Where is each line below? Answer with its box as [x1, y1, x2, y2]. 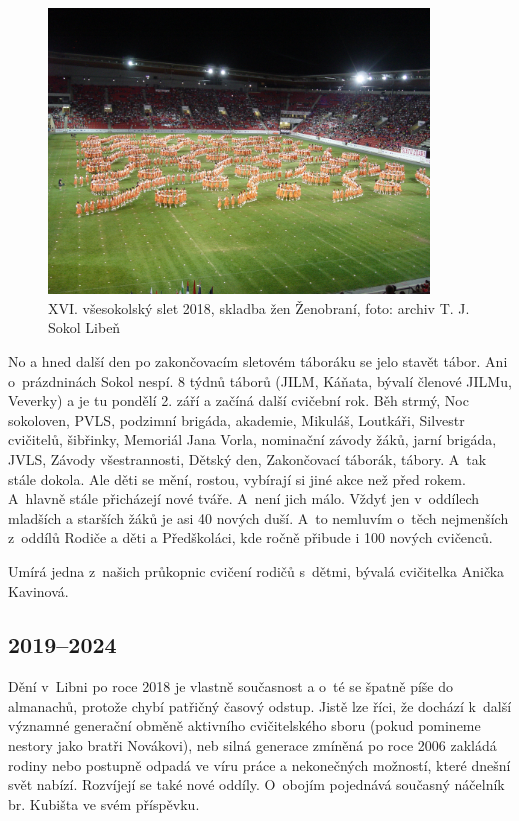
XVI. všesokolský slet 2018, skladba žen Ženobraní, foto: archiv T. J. [48, 297, 470, 318]
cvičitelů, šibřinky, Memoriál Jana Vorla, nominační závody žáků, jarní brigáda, [8, 429, 497, 450]
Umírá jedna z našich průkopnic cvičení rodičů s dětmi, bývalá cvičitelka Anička [8, 560, 505, 581]
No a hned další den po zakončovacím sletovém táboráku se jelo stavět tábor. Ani [8, 350, 508, 371]
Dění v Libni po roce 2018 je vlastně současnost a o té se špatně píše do [8, 676, 454, 697]
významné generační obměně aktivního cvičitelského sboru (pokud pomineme [8, 715, 481, 736]
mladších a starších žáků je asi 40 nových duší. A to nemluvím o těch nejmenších [8, 507, 509, 528]
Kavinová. [8, 580, 69, 601]
